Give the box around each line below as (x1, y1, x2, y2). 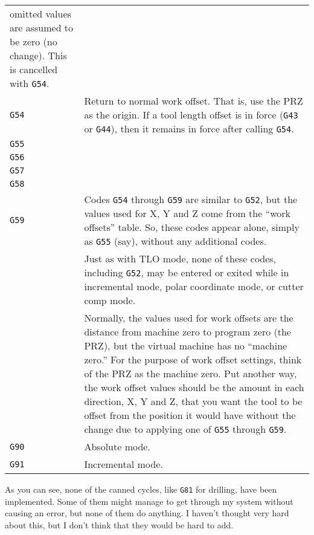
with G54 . (10, 76, 50, 90)
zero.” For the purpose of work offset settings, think (84, 352, 302, 366)
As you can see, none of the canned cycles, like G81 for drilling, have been (5, 483, 277, 495)
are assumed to (10, 21, 74, 34)
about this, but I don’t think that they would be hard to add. (5, 518, 234, 531)
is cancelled (10, 62, 58, 76)
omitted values (10, 7, 71, 21)
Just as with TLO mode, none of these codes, (84, 251, 277, 265)
